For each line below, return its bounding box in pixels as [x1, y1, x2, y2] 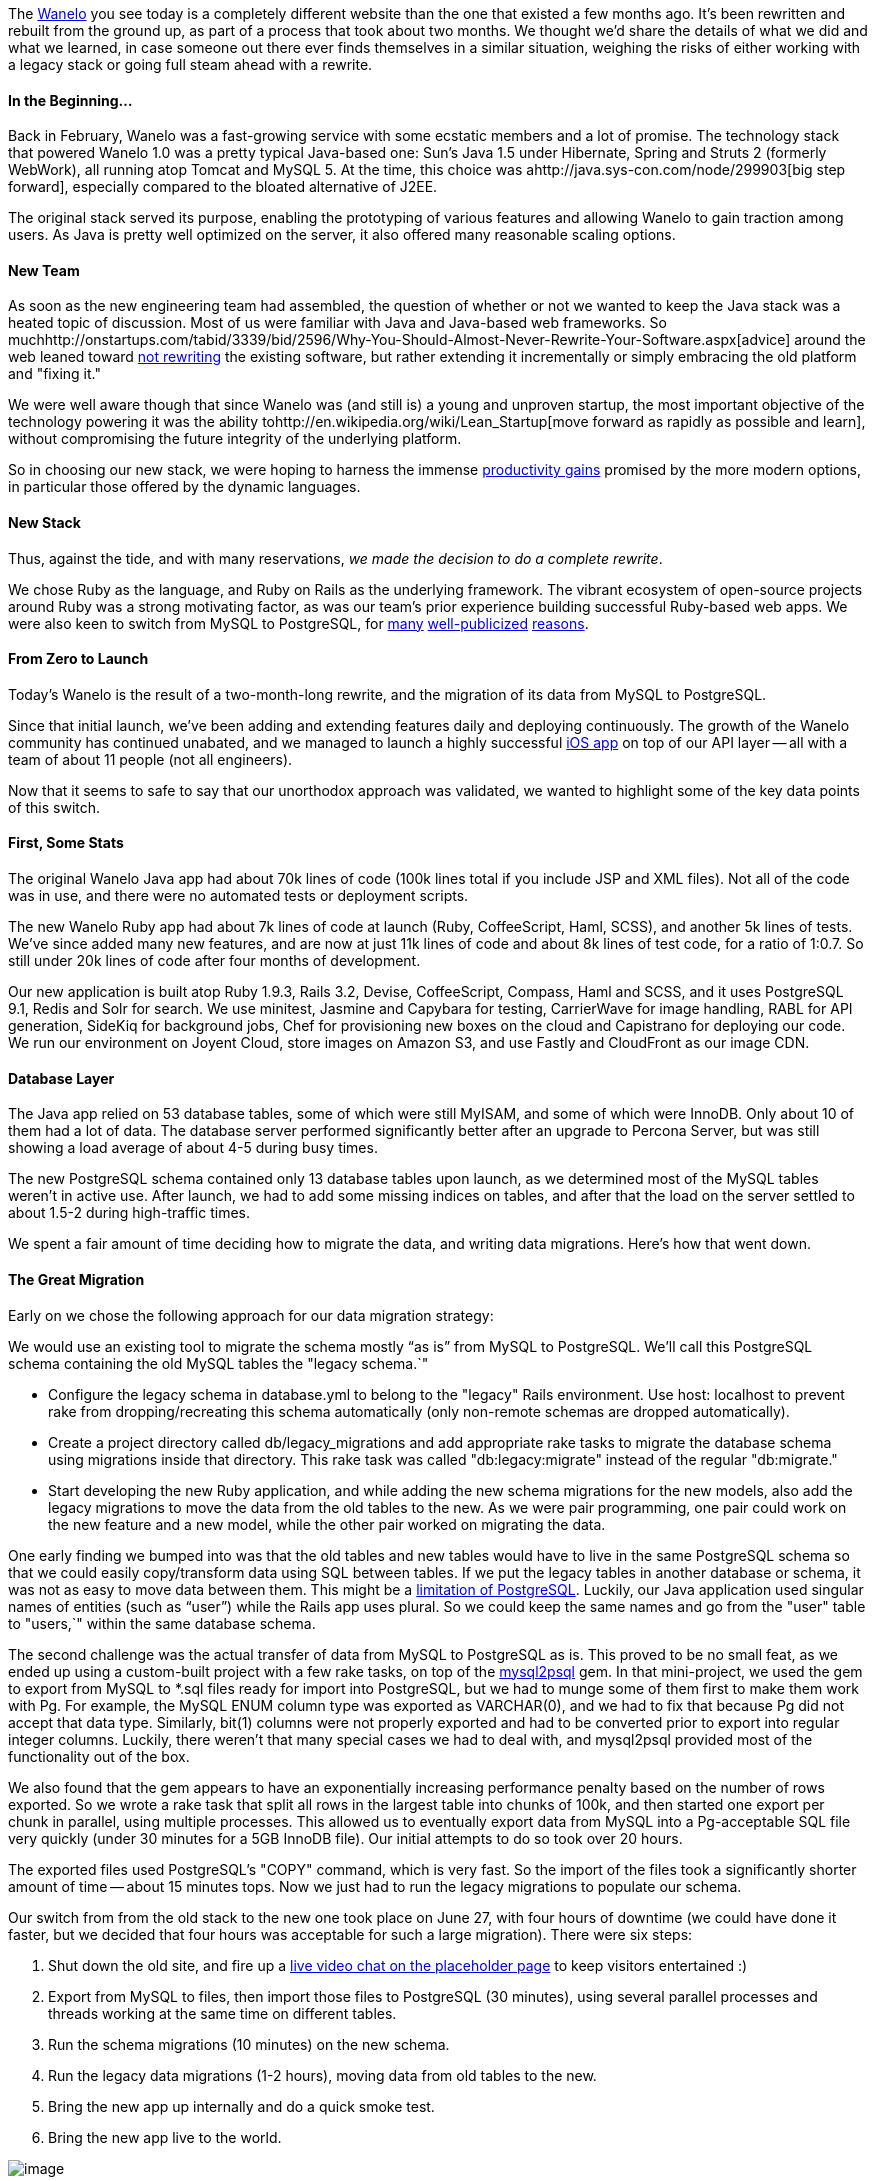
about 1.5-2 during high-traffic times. [8, 1204, 250, 1222]
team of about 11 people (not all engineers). [8, 750, 293, 768]
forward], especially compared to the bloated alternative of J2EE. [8, 178, 438, 196]
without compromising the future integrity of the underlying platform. [8, 430, 462, 448]
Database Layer [8, 1069, 115, 1087]
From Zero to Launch [8, 650, 149, 668]
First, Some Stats [8, 834, 124, 852]
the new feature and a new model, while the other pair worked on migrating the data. [48, 1515, 606, 1533]
